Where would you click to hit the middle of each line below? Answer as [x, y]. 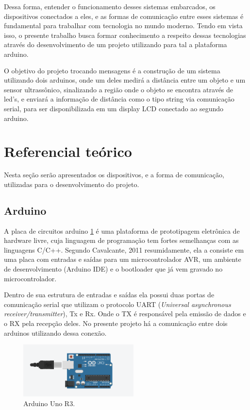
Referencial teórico [68, 151]
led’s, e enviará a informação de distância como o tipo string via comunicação [119, 99]
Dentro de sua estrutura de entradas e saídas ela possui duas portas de [109, 295]
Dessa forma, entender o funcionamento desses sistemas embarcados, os [110, 6]
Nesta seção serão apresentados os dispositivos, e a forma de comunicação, [114, 175]
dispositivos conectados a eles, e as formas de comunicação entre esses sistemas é [124, 16]
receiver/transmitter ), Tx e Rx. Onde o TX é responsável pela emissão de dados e [125, 314]
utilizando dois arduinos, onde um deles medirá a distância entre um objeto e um [125, 80]
